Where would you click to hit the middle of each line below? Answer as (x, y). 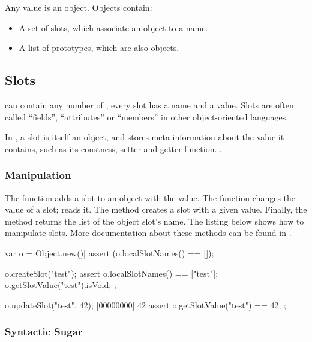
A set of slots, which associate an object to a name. (113, 27)
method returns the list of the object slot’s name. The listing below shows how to (154, 221)
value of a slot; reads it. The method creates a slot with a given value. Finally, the (156, 209)
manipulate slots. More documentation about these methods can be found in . (148, 233)
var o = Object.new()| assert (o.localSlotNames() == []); (109, 252)
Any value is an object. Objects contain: (79, 7)
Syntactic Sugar (44, 332)
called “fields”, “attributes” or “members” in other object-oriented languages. (147, 116)
